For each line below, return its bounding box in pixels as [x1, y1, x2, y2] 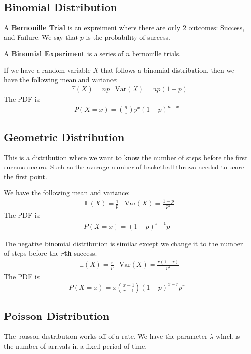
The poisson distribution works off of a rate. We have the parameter [4, 331, 208, 341]
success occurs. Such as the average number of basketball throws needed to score [4, 162, 245, 172]
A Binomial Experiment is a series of [4, 48, 124, 58]
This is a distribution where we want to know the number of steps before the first [4, 152, 248, 162]
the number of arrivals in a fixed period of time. [4, 340, 147, 351]
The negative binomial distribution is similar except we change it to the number [4, 238, 243, 248]
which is [215, 331, 240, 341]
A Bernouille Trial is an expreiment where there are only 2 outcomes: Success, [4, 22, 245, 33]
